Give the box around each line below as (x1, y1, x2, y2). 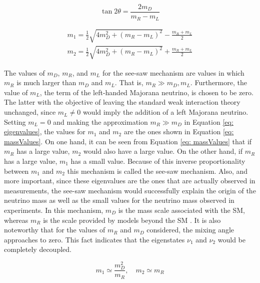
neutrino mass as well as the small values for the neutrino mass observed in (4, 195, 234, 205)
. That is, (114, 77, 143, 88)
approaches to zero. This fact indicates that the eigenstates (4, 234, 185, 244)
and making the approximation (53, 116, 148, 127)
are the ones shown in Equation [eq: (123, 126, 234, 137)
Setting (4, 116, 26, 127)
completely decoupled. (4, 244, 71, 254)
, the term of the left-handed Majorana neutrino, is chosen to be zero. (39, 87, 253, 97)
